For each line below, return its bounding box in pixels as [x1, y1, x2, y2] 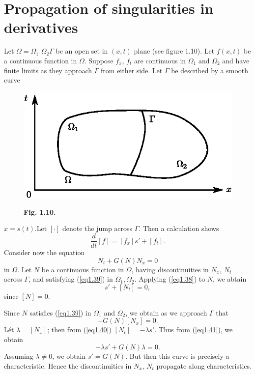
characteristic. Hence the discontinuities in [4, 360, 132, 371]
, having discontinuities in [131, 264, 209, 274]
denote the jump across [62, 223, 133, 233]
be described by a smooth [171, 65, 249, 75]
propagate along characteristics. [156, 360, 252, 371]
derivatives [4, 17, 78, 37]
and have [222, 55, 250, 65]
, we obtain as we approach [125, 307, 207, 317]
